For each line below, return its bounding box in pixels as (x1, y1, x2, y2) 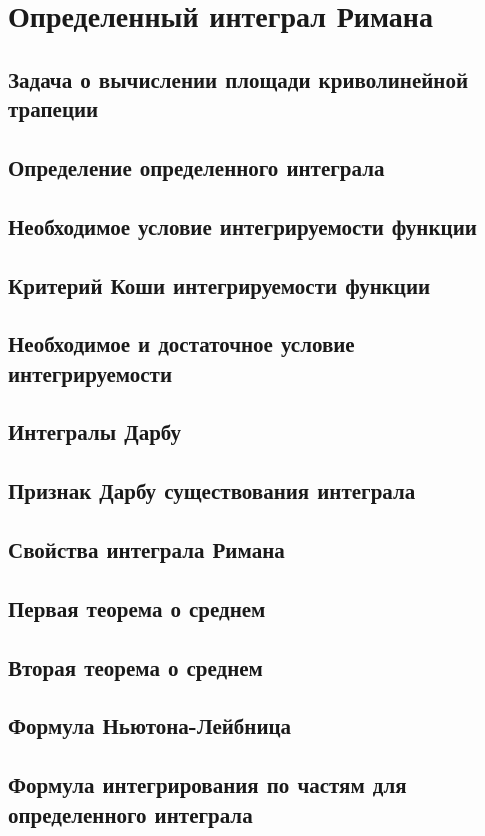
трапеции (8, 93, 99, 124)
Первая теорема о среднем (8, 592, 266, 623)
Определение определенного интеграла (8, 151, 385, 182)
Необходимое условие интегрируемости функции (8, 210, 477, 241)
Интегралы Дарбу (8, 416, 182, 447)
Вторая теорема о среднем (8, 651, 263, 682)
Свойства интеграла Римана (8, 534, 285, 565)
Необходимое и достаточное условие (8, 328, 355, 359)
